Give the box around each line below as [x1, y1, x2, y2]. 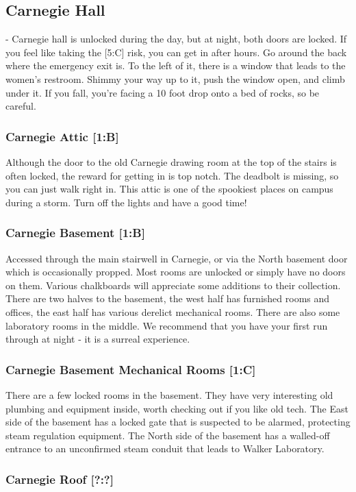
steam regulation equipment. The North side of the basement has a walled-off [5, 428, 330, 442]
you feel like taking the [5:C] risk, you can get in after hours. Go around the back [5, 45, 347, 59]
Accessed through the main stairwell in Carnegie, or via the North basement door [5, 251, 348, 265]
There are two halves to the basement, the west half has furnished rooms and [5, 291, 330, 306]
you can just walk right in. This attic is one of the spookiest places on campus [5, 182, 333, 196]
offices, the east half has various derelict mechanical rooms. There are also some [5, 304, 340, 319]
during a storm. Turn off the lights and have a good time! [5, 195, 247, 209]
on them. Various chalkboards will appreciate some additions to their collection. [5, 278, 341, 292]
